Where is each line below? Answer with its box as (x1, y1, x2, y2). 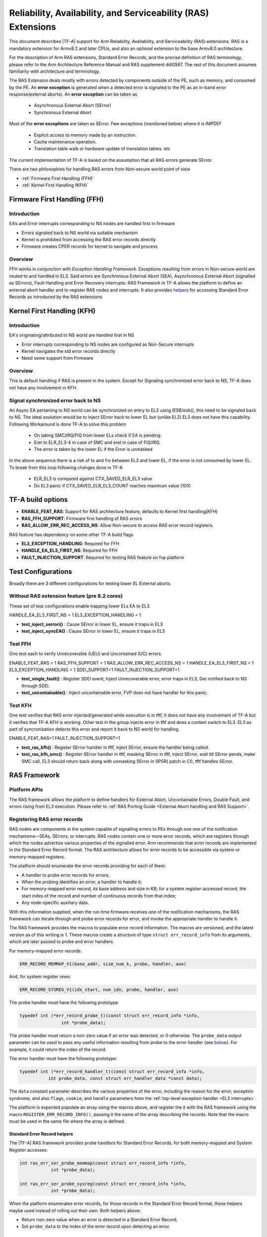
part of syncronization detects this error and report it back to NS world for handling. (9, 726, 180, 732)
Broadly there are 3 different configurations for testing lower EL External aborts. (9, 580, 172, 586)
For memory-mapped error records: (9, 948, 82, 953)
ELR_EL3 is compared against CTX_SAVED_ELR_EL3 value (34, 476, 153, 482)
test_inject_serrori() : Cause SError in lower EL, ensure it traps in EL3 (21, 621, 163, 627)
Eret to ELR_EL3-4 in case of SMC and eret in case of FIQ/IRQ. (34, 439, 161, 445)
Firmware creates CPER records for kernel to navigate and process (21, 243, 158, 249)
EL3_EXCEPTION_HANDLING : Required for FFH (21, 541, 120, 546)
